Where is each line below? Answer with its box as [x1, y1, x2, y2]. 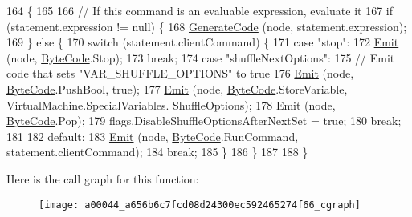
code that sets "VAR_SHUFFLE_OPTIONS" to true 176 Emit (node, [6, 65, 354, 82]
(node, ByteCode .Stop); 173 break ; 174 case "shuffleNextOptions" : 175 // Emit [6, 49, 395, 66]
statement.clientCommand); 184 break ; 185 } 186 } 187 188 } [6, 143, 308, 160]
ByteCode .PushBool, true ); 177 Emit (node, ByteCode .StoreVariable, [6, 80, 348, 97]
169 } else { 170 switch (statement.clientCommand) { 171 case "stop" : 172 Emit [6, 34, 399, 50]
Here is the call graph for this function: [6, 170, 199, 187]
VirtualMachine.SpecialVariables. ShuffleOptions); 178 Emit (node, [6, 96, 336, 113]
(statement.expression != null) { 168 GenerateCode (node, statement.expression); [6, 18, 407, 34]
